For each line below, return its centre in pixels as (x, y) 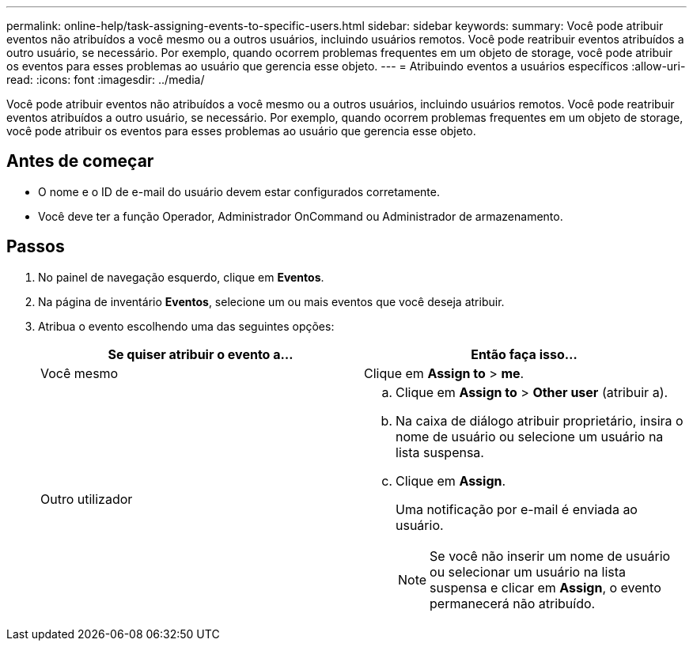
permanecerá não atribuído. (513, 603)
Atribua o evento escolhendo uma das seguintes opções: (186, 326)
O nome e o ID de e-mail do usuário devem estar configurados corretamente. (239, 191)
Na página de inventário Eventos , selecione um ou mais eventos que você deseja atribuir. (271, 301)
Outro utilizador (87, 499)
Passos (36, 247)
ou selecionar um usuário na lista (528, 571)
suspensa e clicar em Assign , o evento (545, 587)
